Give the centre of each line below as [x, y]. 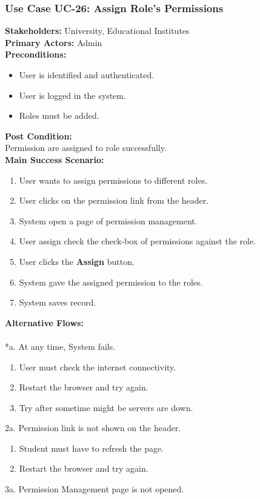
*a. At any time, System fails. [60, 346]
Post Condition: [38, 136]
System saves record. [58, 302]
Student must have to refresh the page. [92, 448]
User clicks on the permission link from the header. [114, 200]
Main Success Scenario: [55, 159]
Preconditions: [36, 54]
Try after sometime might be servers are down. [106, 407]
